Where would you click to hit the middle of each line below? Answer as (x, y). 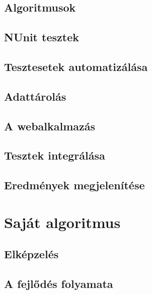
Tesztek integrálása (55, 155)
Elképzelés (31, 254)
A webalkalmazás (50, 126)
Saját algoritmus (62, 222)
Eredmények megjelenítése (74, 185)
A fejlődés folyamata (59, 284)
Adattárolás (35, 96)
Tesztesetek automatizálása (76, 66)
